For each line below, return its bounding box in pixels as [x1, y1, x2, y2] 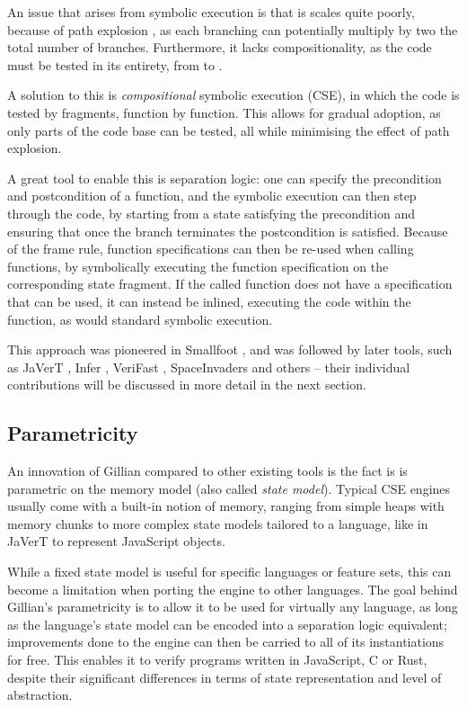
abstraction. [7, 685, 73, 704]
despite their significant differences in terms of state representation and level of [7, 667, 442, 686]
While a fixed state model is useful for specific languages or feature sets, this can [7, 562, 452, 581]
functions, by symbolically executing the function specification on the [7, 256, 389, 275]
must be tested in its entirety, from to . [7, 55, 223, 74]
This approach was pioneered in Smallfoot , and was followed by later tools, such [7, 340, 453, 359]
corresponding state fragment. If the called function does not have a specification [7, 274, 453, 293]
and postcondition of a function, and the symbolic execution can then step [7, 186, 417, 205]
